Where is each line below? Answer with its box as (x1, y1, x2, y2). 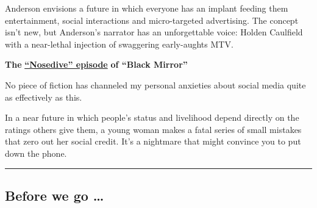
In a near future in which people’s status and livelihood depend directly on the (5, 111, 299, 124)
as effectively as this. (5, 90, 82, 103)
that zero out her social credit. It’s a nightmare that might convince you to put (5, 135, 301, 148)
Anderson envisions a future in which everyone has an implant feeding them (5, 2, 288, 14)
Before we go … (5, 185, 104, 204)
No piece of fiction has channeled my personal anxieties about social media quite (5, 78, 306, 91)
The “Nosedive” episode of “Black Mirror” (5, 58, 188, 71)
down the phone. (5, 146, 67, 159)
